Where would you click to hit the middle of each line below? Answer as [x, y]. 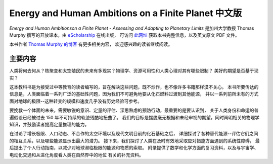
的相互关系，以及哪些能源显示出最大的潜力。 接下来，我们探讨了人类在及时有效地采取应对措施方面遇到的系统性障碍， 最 [134, 140]
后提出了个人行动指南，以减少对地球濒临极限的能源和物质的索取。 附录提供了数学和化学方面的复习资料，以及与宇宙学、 [134, 148]
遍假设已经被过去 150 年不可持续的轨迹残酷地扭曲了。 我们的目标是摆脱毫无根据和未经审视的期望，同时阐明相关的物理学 [134, 117]
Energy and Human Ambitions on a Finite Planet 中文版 [126, 13]
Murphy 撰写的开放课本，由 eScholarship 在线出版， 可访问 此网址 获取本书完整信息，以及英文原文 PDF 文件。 [124, 35]
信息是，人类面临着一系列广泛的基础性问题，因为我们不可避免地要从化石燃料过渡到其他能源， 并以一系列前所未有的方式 [134, 94]
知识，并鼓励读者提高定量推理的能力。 [49, 124]
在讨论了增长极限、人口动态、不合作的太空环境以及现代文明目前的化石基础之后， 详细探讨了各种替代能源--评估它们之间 [134, 134]
